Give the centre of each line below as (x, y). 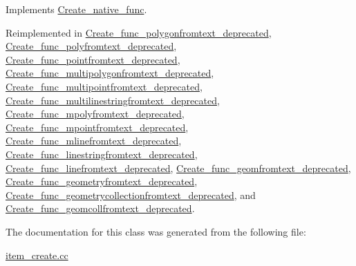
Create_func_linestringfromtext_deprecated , (102, 154)
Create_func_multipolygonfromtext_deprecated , (110, 73)
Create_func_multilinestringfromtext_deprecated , (113, 100)
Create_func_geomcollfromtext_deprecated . (100, 208)
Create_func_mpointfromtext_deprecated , (97, 127)
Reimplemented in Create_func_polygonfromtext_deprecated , (139, 32)
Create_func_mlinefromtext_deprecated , (94, 141)
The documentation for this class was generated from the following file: (156, 231)
